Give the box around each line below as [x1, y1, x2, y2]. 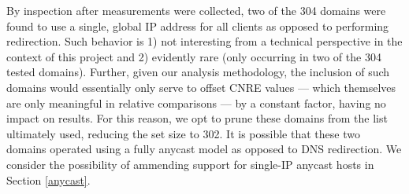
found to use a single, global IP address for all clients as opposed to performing [6, 17, 389, 34]
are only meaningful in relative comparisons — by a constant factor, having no [6, 94, 386, 111]
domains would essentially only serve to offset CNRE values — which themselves [6, 79, 396, 95]
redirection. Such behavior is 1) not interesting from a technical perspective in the [6, 33, 403, 49]
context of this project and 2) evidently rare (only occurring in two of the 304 [6, 48, 381, 64]
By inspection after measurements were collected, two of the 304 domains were [6, 2, 386, 18]
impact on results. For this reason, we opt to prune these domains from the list [6, 110, 388, 126]
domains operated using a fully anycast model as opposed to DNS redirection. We [6, 141, 402, 157]
